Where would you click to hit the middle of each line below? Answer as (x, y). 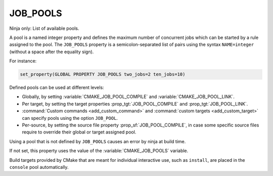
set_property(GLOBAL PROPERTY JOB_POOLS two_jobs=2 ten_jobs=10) (103, 74)
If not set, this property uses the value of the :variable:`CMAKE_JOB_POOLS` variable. (99, 151)
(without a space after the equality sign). (52, 52)
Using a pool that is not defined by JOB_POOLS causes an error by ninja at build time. (98, 141)
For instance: (23, 61)
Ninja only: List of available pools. (44, 28)
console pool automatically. (39, 167)
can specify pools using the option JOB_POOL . (70, 118)
